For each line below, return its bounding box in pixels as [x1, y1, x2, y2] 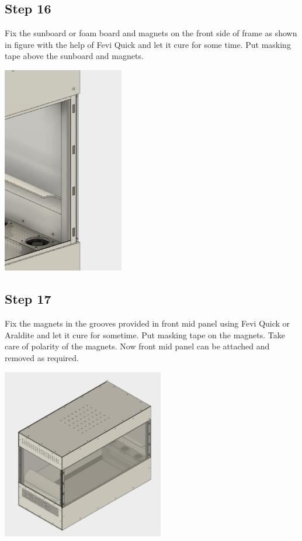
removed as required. [5, 352, 79, 364]
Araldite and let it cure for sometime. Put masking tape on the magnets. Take [5, 328, 286, 341]
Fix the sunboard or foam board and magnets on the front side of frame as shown [5, 27, 297, 39]
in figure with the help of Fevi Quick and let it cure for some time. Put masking [5, 38, 291, 50]
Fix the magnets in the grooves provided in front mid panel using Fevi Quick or [5, 317, 290, 330]
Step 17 [5, 290, 51, 308]
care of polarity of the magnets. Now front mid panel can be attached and [5, 340, 270, 352]
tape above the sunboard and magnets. [5, 50, 144, 62]
